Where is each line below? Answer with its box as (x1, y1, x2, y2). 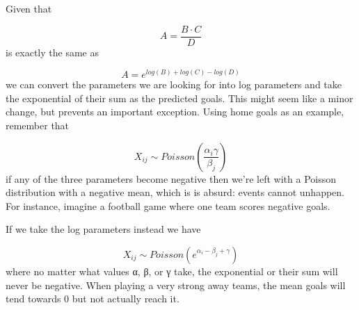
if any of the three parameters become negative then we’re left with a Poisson (6, 171, 336, 186)
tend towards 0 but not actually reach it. (6, 291, 179, 306)
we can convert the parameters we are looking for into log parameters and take (6, 77, 342, 92)
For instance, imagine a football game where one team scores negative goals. (6, 198, 330, 213)
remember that (6, 118, 70, 133)
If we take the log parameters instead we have (6, 222, 201, 236)
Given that (6, 1, 52, 15)
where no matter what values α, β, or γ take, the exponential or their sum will (6, 264, 338, 279)
